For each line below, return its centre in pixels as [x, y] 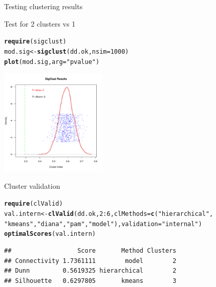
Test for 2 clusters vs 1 [40, 23]
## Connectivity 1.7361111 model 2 [90, 261]
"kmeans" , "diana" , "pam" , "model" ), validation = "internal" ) [103, 224]
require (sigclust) [35, 42]
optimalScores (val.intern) [50, 234]
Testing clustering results [44, 6]
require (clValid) [34, 204]
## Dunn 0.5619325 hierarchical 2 [90, 271]
